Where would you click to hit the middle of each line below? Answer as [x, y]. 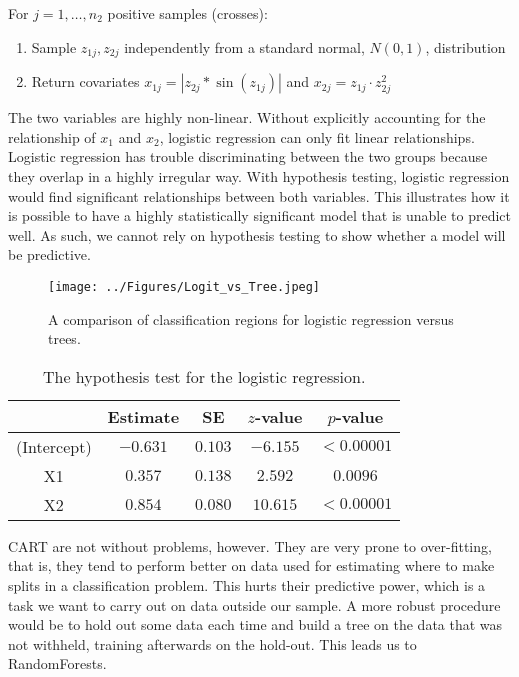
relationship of [52, 136]
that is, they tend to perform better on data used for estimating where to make [251, 565]
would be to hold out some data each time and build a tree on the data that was [255, 624]
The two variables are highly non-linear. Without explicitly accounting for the [247, 117]
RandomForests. [57, 663]
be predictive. [49, 254]
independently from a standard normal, [244, 46]
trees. [64, 338]
